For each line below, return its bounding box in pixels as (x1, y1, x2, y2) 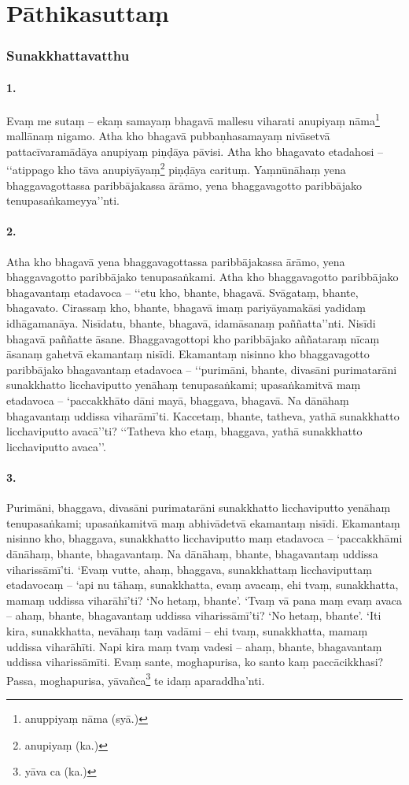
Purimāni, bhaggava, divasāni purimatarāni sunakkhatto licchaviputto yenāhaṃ (6, 499, 391, 516)
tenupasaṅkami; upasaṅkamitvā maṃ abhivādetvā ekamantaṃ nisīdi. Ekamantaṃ (6, 514, 400, 531)
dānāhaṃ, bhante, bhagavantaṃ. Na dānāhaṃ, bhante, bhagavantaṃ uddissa (6, 545, 378, 561)
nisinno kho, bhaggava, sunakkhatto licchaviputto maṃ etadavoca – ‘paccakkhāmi (6, 530, 403, 546)
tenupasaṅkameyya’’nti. (6, 192, 120, 209)
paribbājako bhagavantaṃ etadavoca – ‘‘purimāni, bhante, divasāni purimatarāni (6, 361, 397, 377)
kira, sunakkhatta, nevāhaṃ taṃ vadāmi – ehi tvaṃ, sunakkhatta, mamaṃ (6, 622, 368, 639)
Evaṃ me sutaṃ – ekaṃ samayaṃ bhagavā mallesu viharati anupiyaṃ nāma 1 (6, 110, 380, 128)
